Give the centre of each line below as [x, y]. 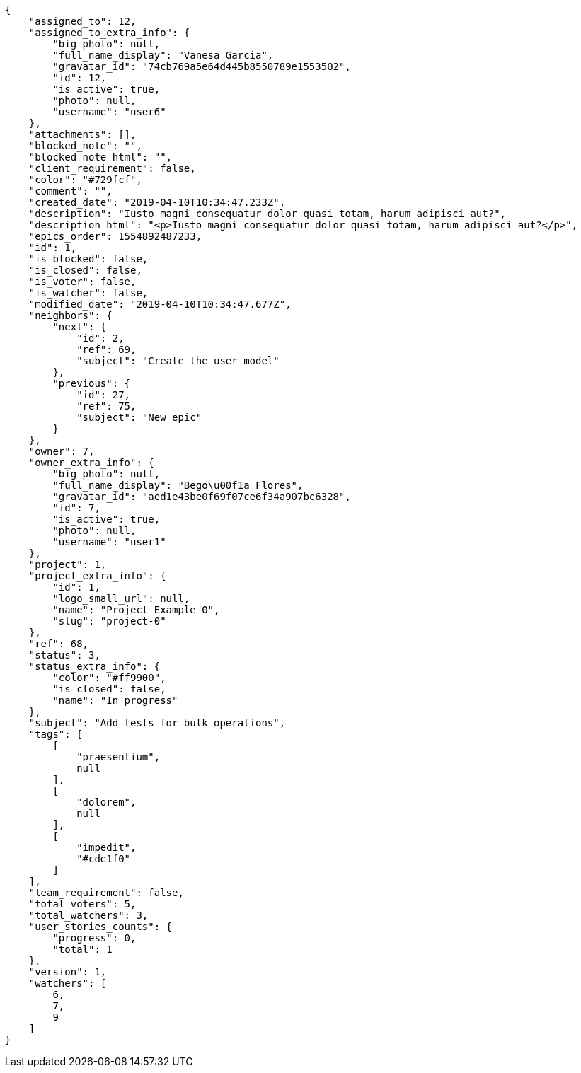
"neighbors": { [70, 315]
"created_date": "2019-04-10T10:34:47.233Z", [157, 202]
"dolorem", [107, 802]
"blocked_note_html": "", [100, 157]
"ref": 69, [107, 349]
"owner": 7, [62, 451]
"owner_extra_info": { [91, 463]
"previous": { [92, 383]
